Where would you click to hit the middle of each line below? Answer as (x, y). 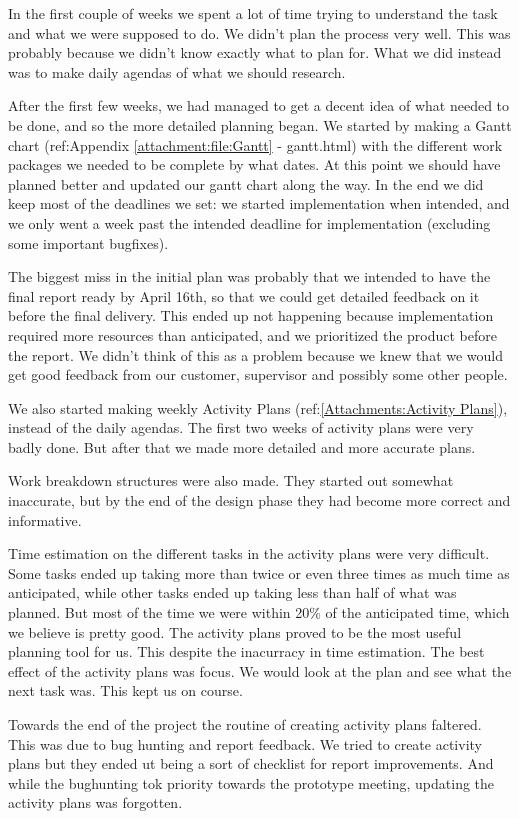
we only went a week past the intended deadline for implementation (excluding (249, 222)
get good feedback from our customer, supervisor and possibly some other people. (258, 374)
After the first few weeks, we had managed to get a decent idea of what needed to (259, 105)
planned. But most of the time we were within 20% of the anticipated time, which (259, 612)
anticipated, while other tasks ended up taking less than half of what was (232, 592)
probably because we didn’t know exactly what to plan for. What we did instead (255, 52)
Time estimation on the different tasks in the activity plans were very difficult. (249, 553)
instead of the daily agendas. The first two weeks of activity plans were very (241, 427)
